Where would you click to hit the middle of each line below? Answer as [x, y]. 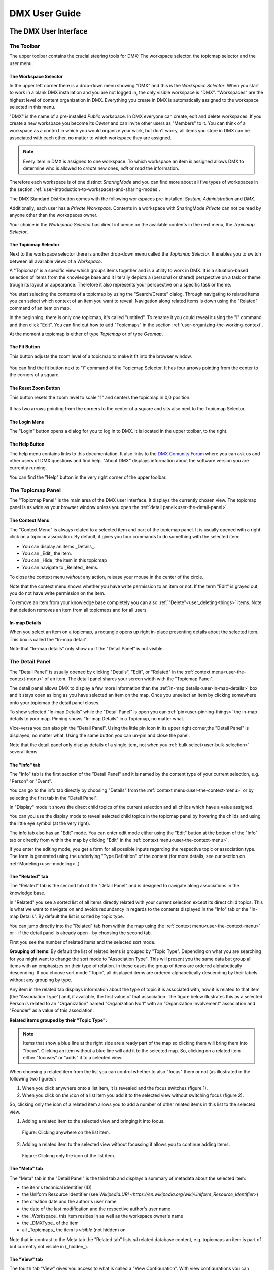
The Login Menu [27, 422]
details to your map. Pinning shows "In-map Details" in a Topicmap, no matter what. [97, 719]
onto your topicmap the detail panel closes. [55, 702]
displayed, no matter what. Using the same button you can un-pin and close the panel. [100, 735]
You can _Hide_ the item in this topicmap [64, 560]
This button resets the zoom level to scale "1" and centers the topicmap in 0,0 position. [100, 397]
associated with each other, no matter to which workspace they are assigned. [91, 138]
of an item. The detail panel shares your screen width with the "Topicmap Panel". [129, 679]
